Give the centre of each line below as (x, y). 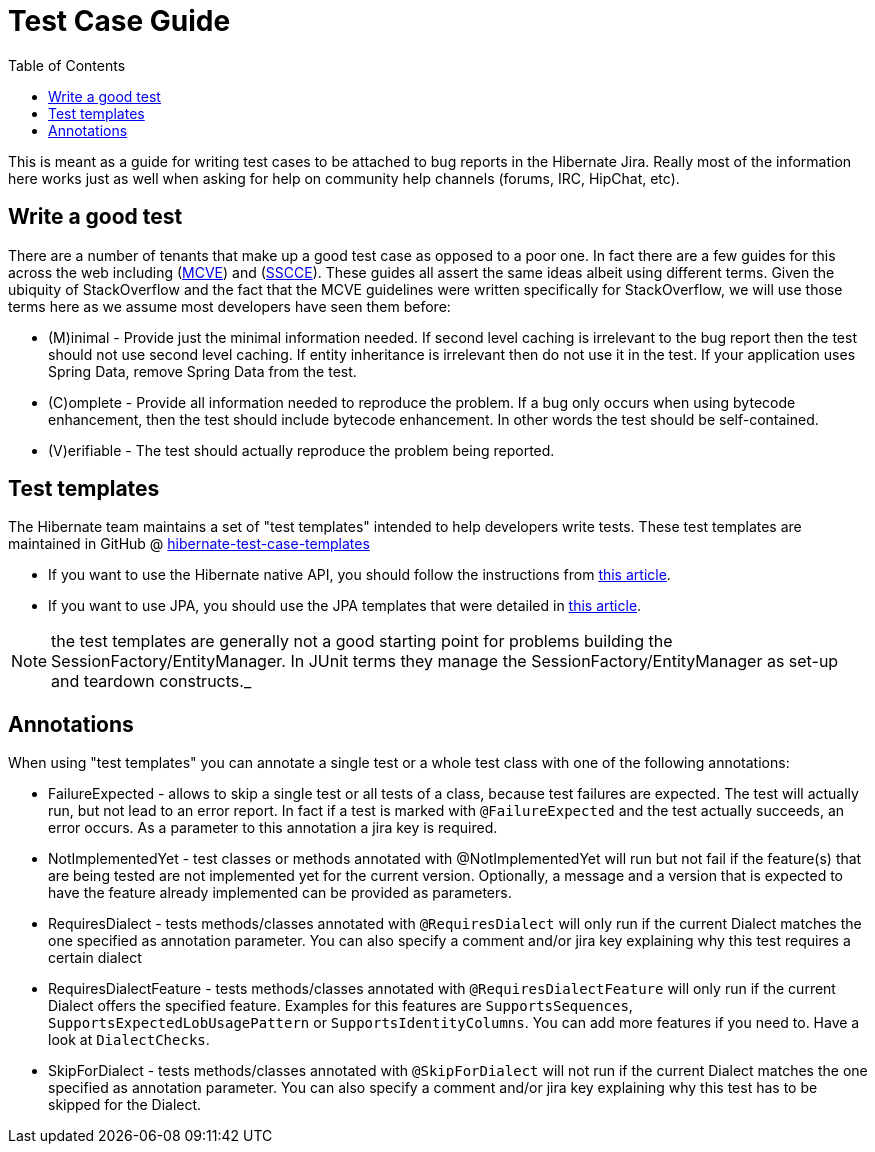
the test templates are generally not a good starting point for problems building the (362, 641)
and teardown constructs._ (151, 681)
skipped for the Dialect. (125, 1105)
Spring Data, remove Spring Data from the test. (202, 371)
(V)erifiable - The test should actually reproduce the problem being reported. (301, 450)
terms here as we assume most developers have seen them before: (229, 306)
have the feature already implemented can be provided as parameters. (280, 893)
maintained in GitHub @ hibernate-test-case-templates (189, 544)
